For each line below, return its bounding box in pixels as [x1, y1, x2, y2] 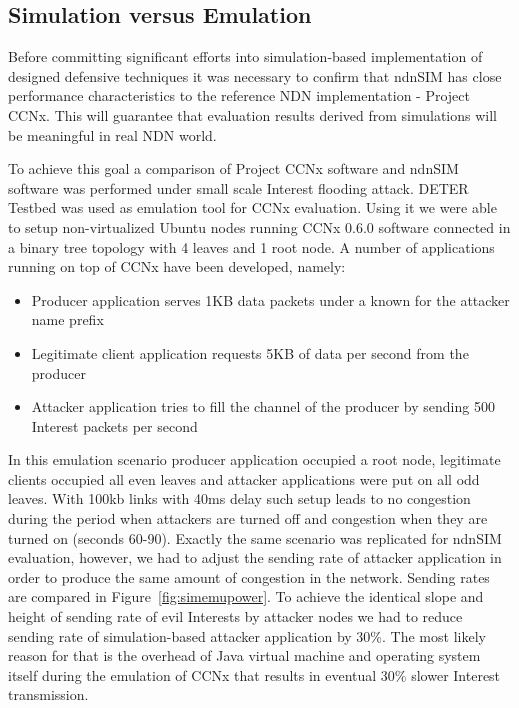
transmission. [8, 684, 89, 705]
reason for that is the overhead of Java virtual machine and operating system [8, 645, 481, 666]
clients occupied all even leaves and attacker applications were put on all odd [8, 468, 480, 489]
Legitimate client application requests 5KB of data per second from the [31, 342, 469, 363]
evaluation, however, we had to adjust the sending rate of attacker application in [8, 547, 502, 568]
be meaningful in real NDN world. [8, 124, 217, 145]
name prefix [31, 309, 104, 330]
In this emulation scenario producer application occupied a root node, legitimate [8, 449, 501, 470]
